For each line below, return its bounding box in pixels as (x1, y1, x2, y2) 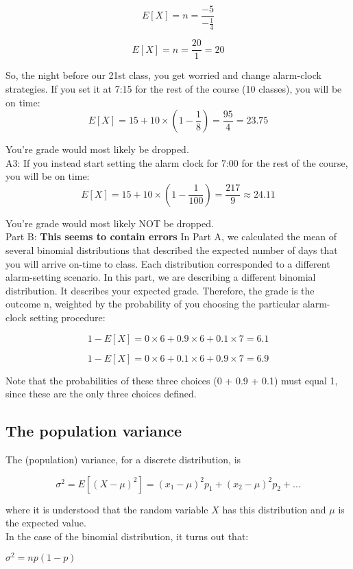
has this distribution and (222, 502, 326, 516)
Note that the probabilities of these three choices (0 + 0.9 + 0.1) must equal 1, (5, 373, 338, 387)
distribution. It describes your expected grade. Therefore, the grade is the (5, 283, 315, 297)
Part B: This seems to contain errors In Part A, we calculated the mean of (5, 229, 337, 244)
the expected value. (5, 515, 86, 530)
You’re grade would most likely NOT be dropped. (5, 216, 214, 230)
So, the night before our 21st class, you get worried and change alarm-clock (5, 68, 321, 82)
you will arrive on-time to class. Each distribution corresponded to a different (5, 256, 330, 270)
